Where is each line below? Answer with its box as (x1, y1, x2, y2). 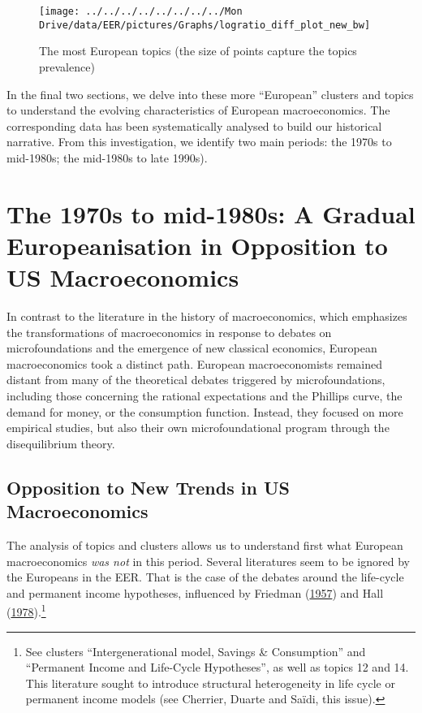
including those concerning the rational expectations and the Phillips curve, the (6, 387, 403, 404)
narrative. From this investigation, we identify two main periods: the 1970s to (6, 133, 392, 150)
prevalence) (39, 58, 95, 75)
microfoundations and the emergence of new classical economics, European (6, 339, 377, 356)
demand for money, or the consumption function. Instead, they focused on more (6, 403, 403, 420)
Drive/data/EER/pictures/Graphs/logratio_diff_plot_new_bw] (39, 19, 371, 31)
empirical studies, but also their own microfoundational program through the (6, 419, 390, 436)
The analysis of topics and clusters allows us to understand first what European (6, 536, 403, 553)
